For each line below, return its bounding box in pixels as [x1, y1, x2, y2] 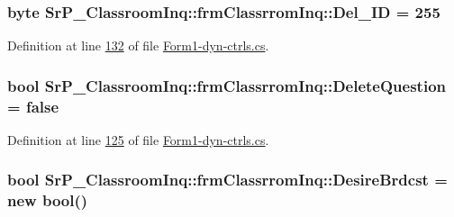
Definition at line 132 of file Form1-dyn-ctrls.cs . [7, 36, 269, 55]
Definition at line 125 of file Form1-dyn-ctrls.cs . [7, 130, 269, 149]
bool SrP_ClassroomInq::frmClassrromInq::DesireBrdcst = [7, 168, 448, 191]
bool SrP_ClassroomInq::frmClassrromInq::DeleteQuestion [7, 74, 446, 96]
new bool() [7, 189, 88, 212]
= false [7, 95, 59, 117]
